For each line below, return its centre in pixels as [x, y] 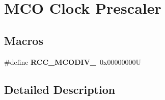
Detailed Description [60, 89]
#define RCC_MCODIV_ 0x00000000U [73, 61]
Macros [24, 40]
